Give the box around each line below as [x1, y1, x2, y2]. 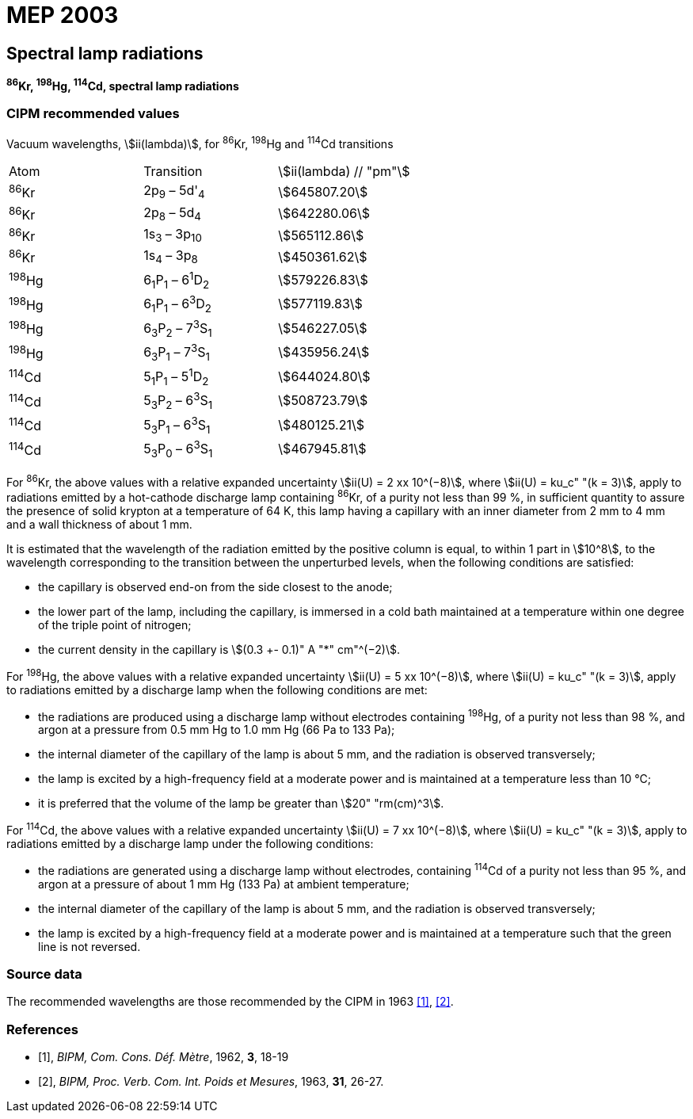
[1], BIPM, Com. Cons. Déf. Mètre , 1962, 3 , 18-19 [38, 1050, 289, 1064]
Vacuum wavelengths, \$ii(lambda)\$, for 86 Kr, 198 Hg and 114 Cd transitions [6, 134, 394, 151]
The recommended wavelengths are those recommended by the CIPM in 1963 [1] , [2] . [6, 995, 454, 1009]
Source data [6, 965, 82, 982]
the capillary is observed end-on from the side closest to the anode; [38, 579, 393, 594]
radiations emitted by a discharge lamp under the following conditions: [6, 836, 374, 850]
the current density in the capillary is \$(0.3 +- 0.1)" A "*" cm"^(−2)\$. [38, 642, 400, 656]
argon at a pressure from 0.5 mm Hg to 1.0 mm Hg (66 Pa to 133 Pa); [38, 723, 395, 737]
